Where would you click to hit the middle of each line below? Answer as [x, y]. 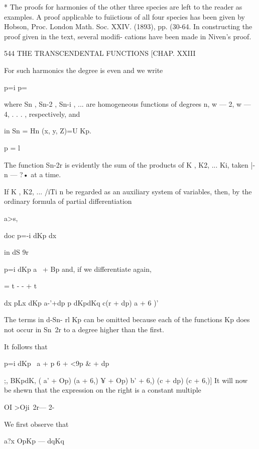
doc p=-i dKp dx [30, 235]
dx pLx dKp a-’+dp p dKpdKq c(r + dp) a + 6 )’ [81, 302]
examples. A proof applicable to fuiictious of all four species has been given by [124, 16]
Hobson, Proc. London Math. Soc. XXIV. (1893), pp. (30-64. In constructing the [128, 26]
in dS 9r [17, 252]
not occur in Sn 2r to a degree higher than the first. [84, 329]
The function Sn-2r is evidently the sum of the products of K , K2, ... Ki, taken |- [130, 164]
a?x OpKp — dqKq [34, 441]
